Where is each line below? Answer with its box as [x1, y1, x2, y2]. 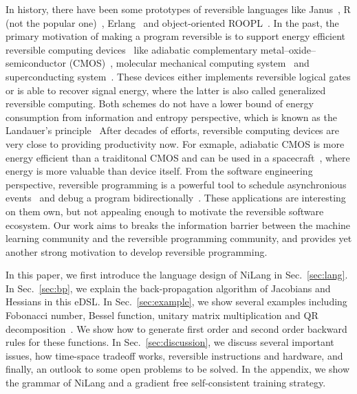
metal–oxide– [260, 42, 316, 56]
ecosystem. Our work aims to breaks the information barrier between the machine [6, 217, 351, 232]
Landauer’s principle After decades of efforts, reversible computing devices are [6, 123, 340, 138]
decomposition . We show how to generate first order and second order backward [6, 321, 347, 336]
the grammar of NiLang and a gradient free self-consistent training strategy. [6, 375, 326, 390]
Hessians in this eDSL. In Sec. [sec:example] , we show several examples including [6, 294, 347, 309]
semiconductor [6, 56, 67, 70]
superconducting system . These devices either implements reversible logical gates [6, 69, 351, 83]
